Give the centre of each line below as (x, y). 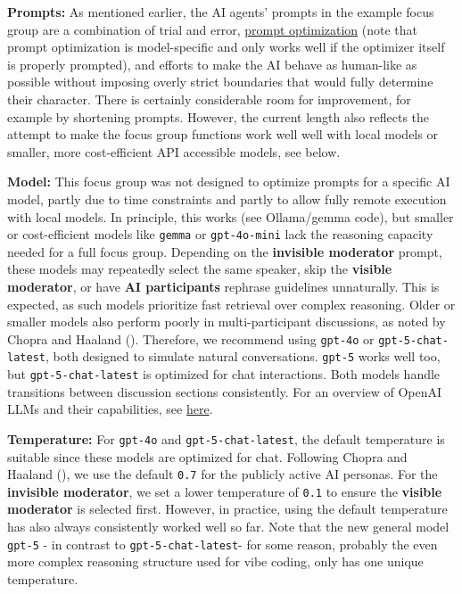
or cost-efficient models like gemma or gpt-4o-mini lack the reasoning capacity (220, 234)
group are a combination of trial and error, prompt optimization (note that (213, 29)
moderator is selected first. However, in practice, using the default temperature (227, 509)
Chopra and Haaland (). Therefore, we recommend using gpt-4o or (191, 338)
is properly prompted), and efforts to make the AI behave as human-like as (212, 64)
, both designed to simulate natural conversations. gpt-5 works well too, (243, 356)
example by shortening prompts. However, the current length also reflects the (219, 116)
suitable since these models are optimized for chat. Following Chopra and (207, 456)
